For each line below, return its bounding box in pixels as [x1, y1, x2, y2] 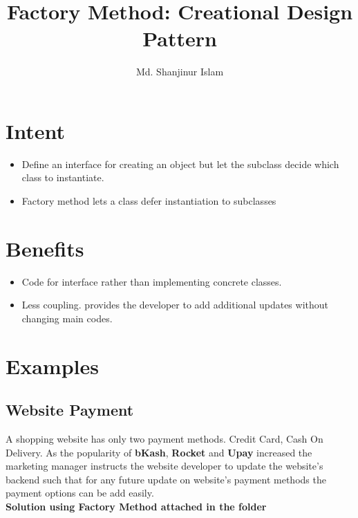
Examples [6, 351, 99, 380]
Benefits [6, 234, 84, 262]
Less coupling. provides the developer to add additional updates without [21, 297, 328, 312]
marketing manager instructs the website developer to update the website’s [6, 459, 323, 473]
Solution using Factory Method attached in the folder [6, 499, 267, 514]
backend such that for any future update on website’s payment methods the [6, 472, 326, 486]
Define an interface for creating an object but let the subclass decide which [21, 156, 339, 171]
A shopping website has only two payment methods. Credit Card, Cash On [6, 432, 323, 446]
